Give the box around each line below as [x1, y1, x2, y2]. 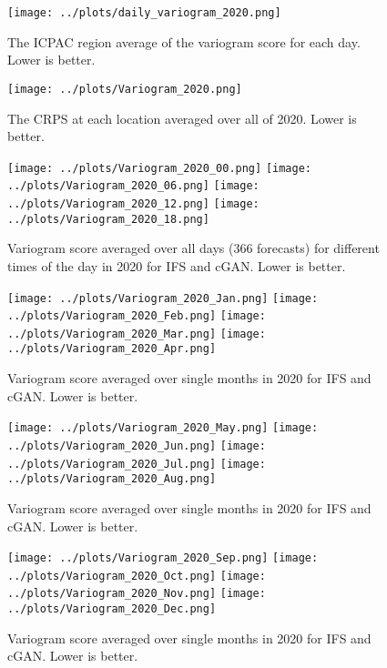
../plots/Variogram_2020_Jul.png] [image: [7, 457, 266, 471]
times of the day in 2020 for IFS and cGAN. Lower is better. [7, 256, 346, 275]
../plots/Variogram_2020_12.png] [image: [7, 197, 260, 210]
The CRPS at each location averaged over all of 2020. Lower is [7, 108, 357, 127]
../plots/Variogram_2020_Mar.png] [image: [7, 327, 266, 340]
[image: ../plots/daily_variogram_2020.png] [7, 6, 281, 19]
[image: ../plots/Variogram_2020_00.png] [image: [7, 161, 311, 175]
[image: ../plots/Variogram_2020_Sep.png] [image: [7, 552, 319, 565]
